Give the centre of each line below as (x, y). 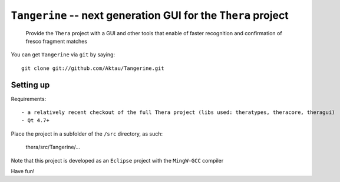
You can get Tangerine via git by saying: (63, 55)
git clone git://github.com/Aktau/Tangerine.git (93, 68)
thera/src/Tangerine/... (53, 147)
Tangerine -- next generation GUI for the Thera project (150, 15)
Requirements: (29, 99)
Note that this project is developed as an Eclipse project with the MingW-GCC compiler (117, 160)
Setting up (30, 85)
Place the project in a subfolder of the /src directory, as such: (87, 134)
